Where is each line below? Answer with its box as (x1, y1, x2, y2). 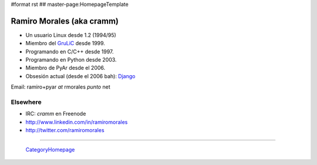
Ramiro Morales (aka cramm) (11, 16, 119, 26)
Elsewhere (11, 98, 42, 106)
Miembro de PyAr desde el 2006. (25, 65, 106, 72)
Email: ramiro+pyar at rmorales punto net (11, 83, 111, 90)
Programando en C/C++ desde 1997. (25, 48, 114, 55)
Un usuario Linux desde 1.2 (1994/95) (25, 31, 117, 38)
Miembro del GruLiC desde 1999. (25, 40, 106, 47)
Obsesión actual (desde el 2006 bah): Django (25, 72, 136, 79)
